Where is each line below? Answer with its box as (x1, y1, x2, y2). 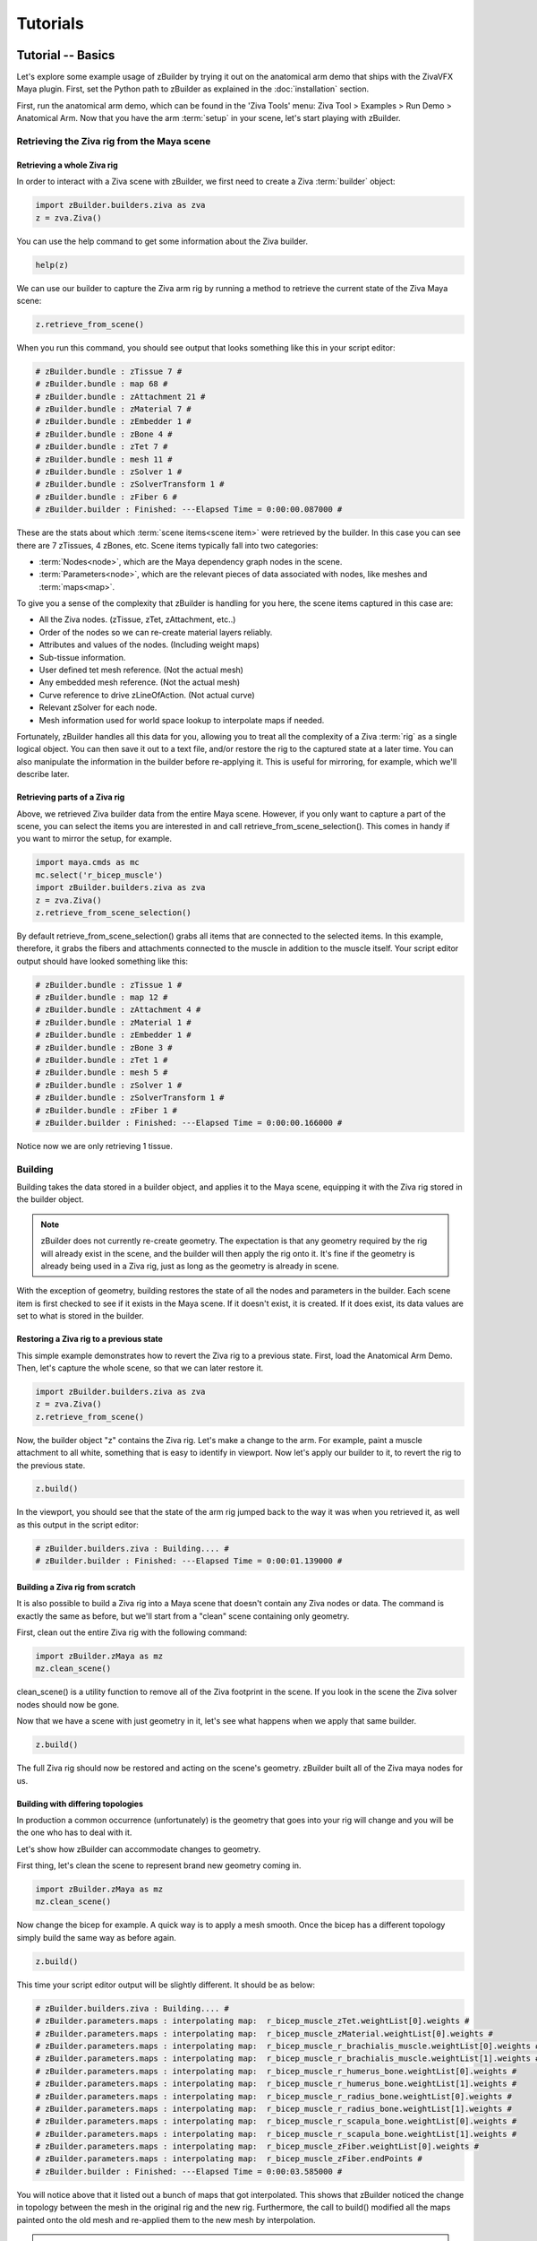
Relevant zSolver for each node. (38, 702, 158, 713)
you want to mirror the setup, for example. (16, 834, 172, 844)
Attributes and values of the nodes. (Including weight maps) (38, 639, 260, 650)
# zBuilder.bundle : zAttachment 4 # (35, 1005, 201, 1015)
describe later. (16, 769, 70, 780)
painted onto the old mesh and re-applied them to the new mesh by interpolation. (16, 2214, 317, 2225)
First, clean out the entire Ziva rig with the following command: (16, 1627, 248, 1638)
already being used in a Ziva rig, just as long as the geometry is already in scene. (40, 1260, 339, 1272)
